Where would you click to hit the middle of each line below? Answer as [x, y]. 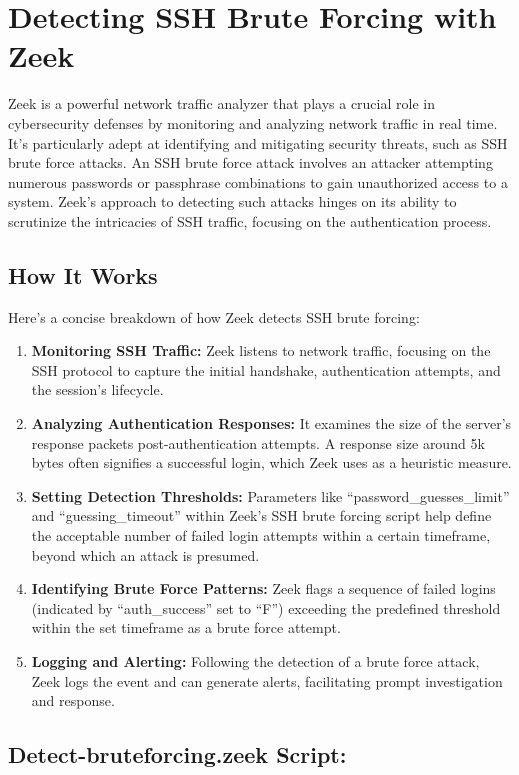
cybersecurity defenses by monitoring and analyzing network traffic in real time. [253, 122]
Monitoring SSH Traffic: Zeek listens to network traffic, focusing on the [261, 350]
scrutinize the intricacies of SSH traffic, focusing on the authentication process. [250, 220]
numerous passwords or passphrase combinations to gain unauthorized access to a [258, 181]
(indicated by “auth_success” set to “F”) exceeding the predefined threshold [266, 607]
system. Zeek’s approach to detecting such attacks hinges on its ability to [232, 201]
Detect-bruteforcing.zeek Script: [177, 754]
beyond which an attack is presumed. [145, 554]
